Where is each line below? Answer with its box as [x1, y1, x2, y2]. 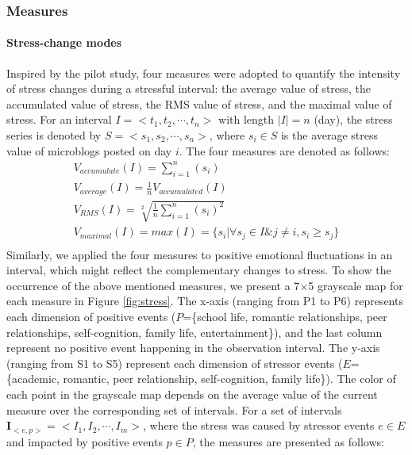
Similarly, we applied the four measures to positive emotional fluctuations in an [6, 246, 393, 262]
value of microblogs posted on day [6, 142, 172, 159]
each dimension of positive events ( [6, 308, 176, 324]
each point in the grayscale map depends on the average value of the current [6, 385, 378, 402]
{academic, [6, 370, 60, 387]
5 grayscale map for [308, 277, 403, 293]
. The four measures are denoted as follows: [179, 142, 390, 159]
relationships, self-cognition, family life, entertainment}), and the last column [6, 323, 383, 340]
